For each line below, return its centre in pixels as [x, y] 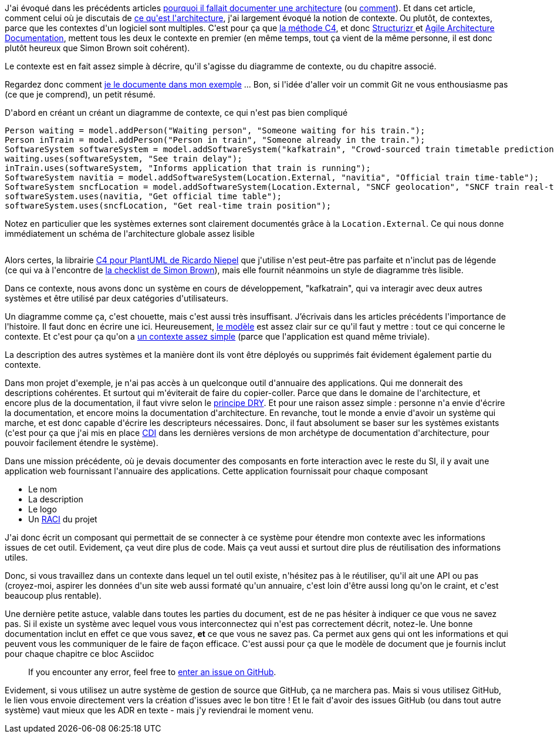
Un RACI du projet [63, 519]
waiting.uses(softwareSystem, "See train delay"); [124, 159]
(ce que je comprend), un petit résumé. [80, 94]
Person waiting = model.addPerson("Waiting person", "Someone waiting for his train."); [215, 130]
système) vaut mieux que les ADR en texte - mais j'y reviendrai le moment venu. [159, 710]
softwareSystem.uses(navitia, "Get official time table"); [143, 196]
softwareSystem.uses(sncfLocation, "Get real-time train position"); [168, 206]
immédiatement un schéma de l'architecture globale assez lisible [130, 234]
